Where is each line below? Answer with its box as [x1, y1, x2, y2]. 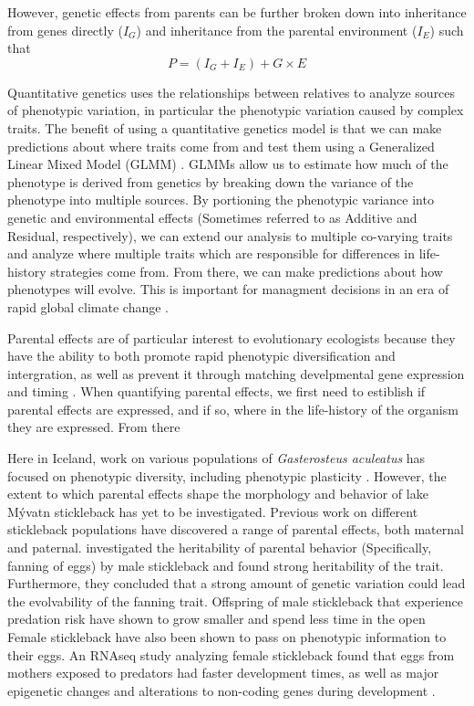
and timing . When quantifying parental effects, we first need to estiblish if [7, 382, 426, 401]
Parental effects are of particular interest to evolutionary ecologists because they [7, 328, 456, 347]
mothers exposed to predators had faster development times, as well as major [7, 663, 439, 682]
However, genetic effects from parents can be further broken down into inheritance [7, 3, 467, 21]
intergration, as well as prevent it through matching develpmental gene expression [7, 364, 465, 383]
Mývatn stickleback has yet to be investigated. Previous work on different [7, 501, 418, 521]
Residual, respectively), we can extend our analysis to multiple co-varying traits [7, 226, 453, 245]
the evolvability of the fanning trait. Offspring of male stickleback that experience [7, 591, 464, 610]
